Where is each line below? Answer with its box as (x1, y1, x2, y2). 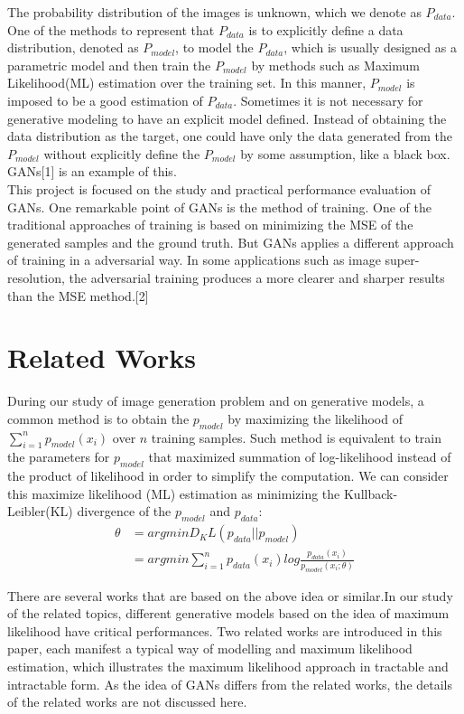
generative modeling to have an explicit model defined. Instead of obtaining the (7, 108, 447, 127)
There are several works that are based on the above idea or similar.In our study (7, 586, 453, 605)
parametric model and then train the (7, 55, 211, 74)
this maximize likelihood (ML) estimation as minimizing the (7, 484, 340, 503)
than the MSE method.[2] (7, 286, 149, 305)
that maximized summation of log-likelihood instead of (148, 447, 451, 466)
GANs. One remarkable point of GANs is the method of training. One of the (7, 197, 432, 216)
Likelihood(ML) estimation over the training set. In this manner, (7, 73, 367, 92)
